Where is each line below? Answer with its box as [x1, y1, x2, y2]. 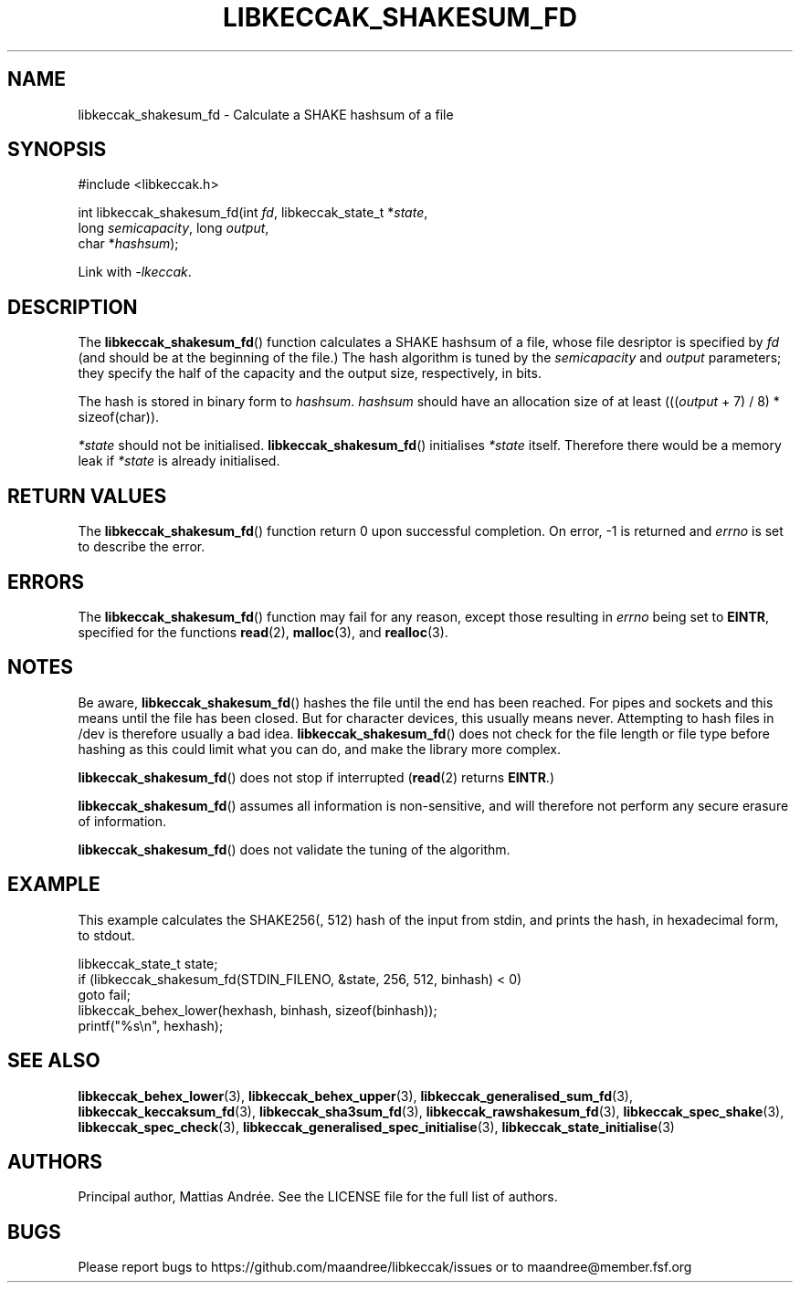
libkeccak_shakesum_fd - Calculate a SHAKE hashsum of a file [78, 106, 454, 122]
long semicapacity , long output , [78, 220, 269, 236]
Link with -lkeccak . [78, 264, 192, 280]
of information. [78, 813, 167, 829]
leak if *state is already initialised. [78, 453, 280, 469]
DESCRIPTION [7, 295, 138, 319]
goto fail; [78, 986, 131, 1002]
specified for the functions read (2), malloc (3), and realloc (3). [78, 624, 448, 640]
